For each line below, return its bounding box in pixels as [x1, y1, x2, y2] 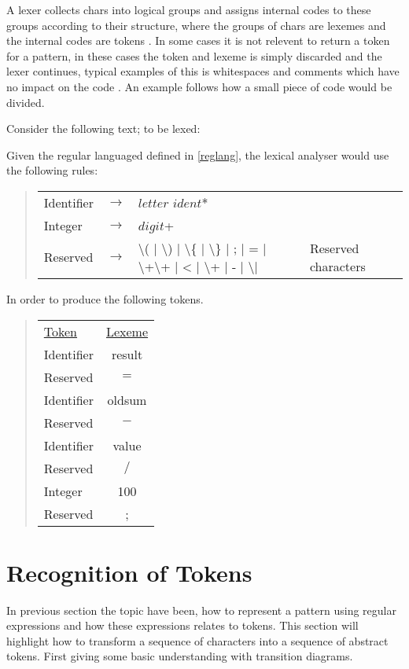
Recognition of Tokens [6, 556, 252, 588]
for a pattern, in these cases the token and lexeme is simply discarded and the [6, 47, 382, 64]
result [111, 344, 143, 363]
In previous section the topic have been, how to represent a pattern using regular [6, 601, 396, 618]
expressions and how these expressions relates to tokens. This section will [6, 617, 359, 634]
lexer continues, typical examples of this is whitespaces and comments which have [6, 63, 400, 79]
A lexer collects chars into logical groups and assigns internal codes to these [6, 2, 371, 17]
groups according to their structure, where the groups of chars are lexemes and [6, 17, 386, 33]
